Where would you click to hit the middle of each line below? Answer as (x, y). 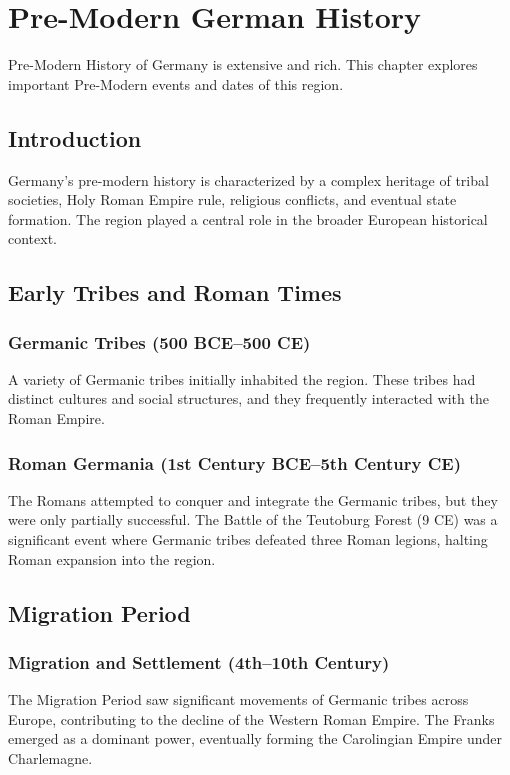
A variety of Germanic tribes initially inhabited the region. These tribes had (242, 378)
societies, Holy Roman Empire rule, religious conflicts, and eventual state (232, 199)
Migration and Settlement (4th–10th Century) (199, 661)
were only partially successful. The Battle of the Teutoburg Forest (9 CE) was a (253, 519)
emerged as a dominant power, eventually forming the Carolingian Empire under (255, 738)
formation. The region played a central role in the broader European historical (248, 218)
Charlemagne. (50, 758)
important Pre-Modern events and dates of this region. (176, 83)
